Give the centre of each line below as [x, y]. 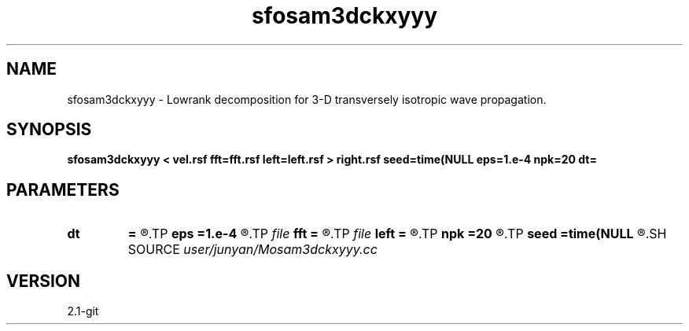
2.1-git [83, 311]
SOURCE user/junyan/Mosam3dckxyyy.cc [252, 250]
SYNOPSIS [49, 130]
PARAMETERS [63, 189]
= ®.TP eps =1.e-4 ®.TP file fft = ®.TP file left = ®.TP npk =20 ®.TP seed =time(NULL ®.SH [397, 234]
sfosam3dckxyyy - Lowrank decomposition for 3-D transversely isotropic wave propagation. [307, 99]
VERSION [44, 281]
